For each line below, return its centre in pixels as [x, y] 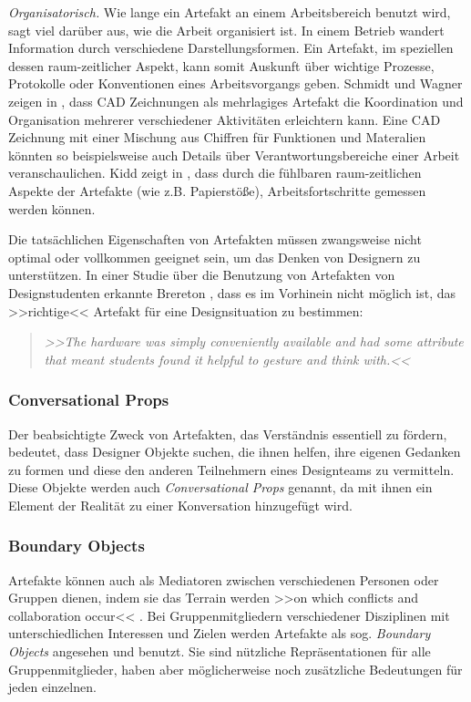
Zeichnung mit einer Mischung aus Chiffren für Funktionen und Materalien [217, 137]
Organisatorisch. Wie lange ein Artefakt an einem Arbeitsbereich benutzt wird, [230, 12]
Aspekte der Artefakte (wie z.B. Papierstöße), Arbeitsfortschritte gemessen [217, 190]
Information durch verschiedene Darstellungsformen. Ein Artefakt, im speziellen [231, 48]
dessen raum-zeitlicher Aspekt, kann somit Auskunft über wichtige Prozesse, [221, 65]
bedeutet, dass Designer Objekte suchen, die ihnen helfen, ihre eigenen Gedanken [235, 452]
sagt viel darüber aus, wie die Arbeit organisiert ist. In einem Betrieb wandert [226, 30]
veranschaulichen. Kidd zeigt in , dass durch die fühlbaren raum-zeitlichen [215, 173]
